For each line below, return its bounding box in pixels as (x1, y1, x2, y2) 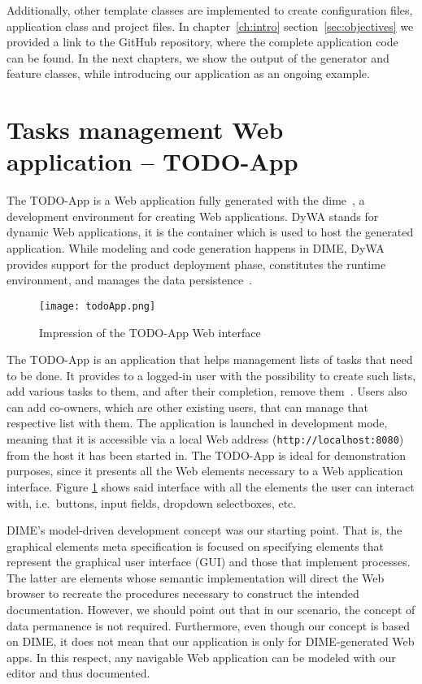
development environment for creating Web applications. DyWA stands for (7, 207, 379, 224)
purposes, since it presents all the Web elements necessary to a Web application (7, 462, 403, 479)
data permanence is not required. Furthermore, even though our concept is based (7, 617, 411, 634)
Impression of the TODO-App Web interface (39, 323, 261, 340)
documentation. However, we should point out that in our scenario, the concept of (7, 601, 415, 618)
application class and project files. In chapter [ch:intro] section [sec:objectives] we (7, 17, 414, 34)
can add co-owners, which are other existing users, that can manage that (7, 398, 368, 415)
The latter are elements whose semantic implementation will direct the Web (7, 569, 385, 586)
